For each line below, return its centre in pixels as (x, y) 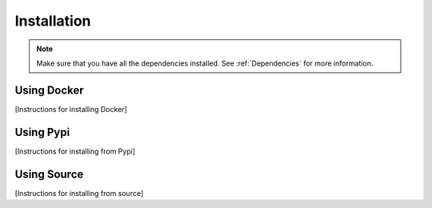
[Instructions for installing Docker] (71, 109)
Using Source (49, 174)
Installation (53, 21)
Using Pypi (42, 132)
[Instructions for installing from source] (79, 193)
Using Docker (49, 90)
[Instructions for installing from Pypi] (75, 151)
